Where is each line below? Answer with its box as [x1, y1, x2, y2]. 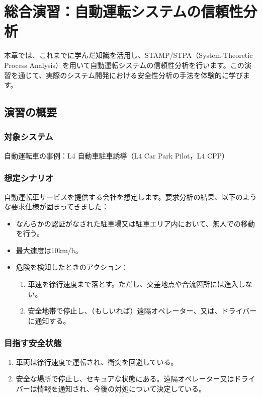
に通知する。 [28, 315, 70, 326]
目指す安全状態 [4, 337, 62, 349]
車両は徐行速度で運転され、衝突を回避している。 [16, 356, 178, 367]
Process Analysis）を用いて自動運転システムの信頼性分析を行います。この [4, 59, 244, 70]
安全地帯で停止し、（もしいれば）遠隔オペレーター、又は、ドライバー [28, 305, 257, 316]
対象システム [4, 130, 53, 143]
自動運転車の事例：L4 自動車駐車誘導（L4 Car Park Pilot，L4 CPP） [4, 150, 229, 161]
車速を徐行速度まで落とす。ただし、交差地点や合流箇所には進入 [28, 279, 238, 289]
